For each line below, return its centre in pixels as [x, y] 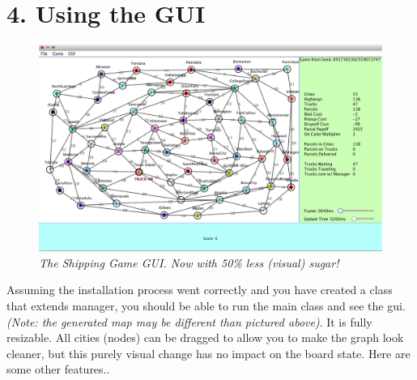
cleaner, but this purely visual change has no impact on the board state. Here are [208, 353]
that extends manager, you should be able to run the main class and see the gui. [206, 305]
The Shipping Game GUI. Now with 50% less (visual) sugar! [189, 262]
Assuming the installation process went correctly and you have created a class [200, 290]
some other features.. [58, 369]
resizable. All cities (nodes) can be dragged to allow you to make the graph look [205, 337]
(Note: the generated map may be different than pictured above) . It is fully [189, 321]
